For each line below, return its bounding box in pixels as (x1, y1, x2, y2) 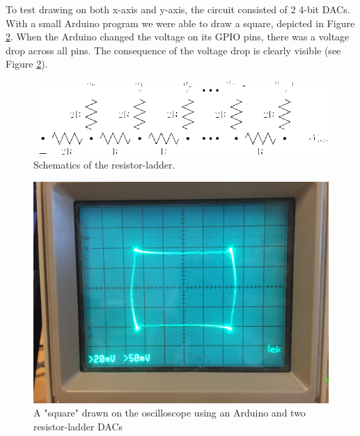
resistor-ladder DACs (33, 419, 123, 433)
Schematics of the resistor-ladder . (33, 157, 175, 172)
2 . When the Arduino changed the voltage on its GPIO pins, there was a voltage (6, 29, 350, 44)
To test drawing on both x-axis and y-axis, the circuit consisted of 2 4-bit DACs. (6, 2, 350, 16)
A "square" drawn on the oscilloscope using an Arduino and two (33, 405, 306, 420)
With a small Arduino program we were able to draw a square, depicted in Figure (6, 15, 355, 30)
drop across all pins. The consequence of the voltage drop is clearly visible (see (6, 42, 341, 57)
